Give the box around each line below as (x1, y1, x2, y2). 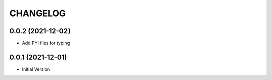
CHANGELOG (9, 8, 66, 19)
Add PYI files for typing (22, 40, 71, 46)
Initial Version (22, 66, 50, 72)
